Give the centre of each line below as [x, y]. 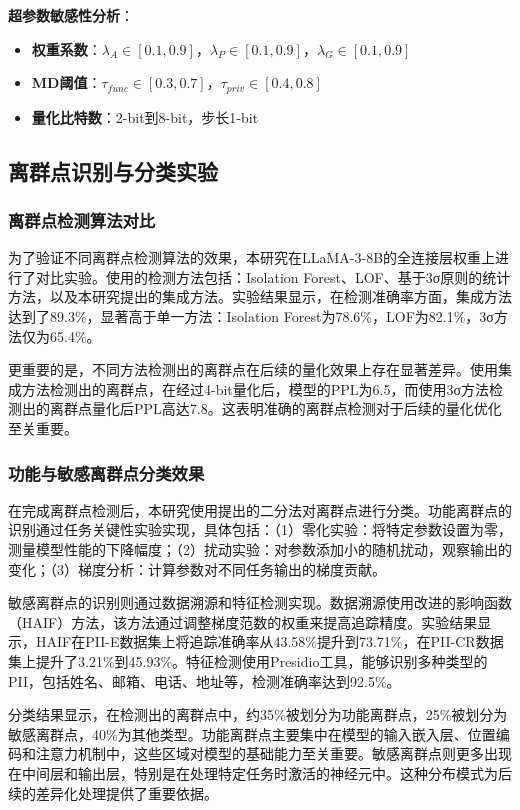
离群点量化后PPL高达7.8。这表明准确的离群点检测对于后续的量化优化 [275, 408]
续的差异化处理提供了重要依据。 [113, 792]
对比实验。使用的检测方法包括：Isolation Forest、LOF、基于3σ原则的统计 [273, 276]
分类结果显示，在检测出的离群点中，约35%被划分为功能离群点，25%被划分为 [258, 714]
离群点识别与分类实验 [113, 170]
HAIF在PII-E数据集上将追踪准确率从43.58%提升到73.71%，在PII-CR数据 [269, 641]
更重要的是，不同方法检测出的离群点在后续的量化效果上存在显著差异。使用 [253, 369]
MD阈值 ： [66, 82]
